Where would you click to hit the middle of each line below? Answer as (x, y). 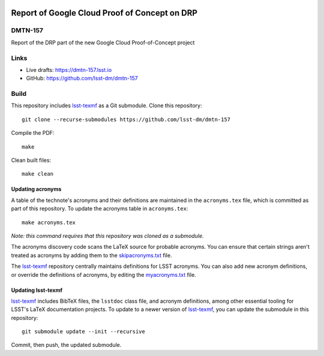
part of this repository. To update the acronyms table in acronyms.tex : (100, 209)
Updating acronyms (36, 189)
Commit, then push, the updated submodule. (66, 345)
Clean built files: (31, 160)
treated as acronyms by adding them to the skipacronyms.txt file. (91, 255)
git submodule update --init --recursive (83, 332)
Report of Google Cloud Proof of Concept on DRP (104, 13)
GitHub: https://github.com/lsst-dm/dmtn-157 (82, 79)
